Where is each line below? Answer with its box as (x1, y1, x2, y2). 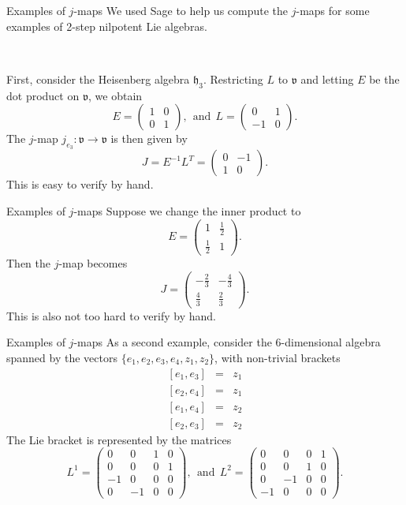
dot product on (6, 87, 80, 103)
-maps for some (296, 2, 370, 18)
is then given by (110, 130, 188, 147)
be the (369, 70, 400, 87)
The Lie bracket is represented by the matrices (6, 431, 232, 447)
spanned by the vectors (6, 349, 117, 365)
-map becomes (58, 255, 128, 271)
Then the (6, 255, 50, 271)
